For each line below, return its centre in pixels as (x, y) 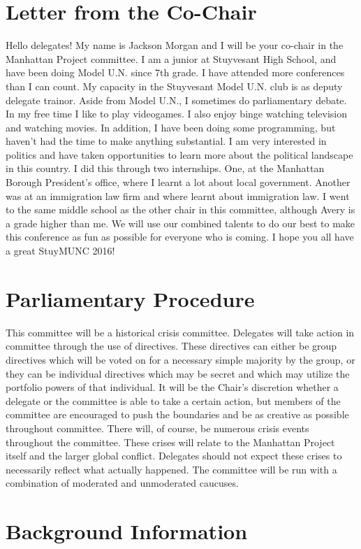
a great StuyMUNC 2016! (60, 251)
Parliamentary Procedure (130, 298)
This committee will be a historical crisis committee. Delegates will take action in (180, 332)
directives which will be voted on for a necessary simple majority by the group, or (180, 359)
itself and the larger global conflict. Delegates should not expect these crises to (174, 456)
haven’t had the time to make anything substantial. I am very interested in (166, 141)
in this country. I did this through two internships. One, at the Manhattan (165, 168)
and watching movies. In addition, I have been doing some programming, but (171, 127)
